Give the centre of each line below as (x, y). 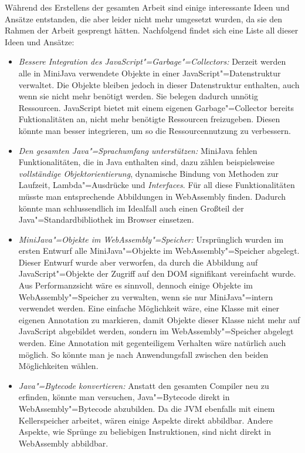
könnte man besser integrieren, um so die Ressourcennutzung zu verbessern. (155, 130)
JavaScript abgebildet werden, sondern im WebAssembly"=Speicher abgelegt (156, 331)
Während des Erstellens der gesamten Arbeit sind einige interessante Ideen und (147, 7)
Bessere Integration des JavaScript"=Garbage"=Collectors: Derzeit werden (152, 61)
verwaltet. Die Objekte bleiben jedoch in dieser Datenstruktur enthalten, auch (159, 84)
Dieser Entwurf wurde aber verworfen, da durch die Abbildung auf (138, 262)
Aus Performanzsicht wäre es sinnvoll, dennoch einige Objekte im (136, 285)
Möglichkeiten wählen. (58, 366)
